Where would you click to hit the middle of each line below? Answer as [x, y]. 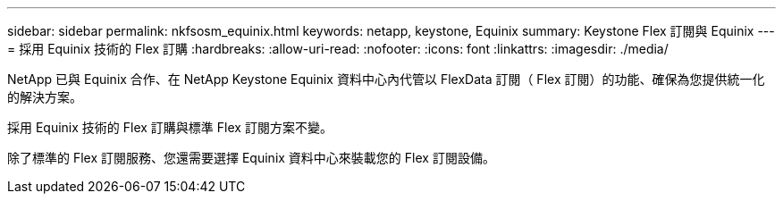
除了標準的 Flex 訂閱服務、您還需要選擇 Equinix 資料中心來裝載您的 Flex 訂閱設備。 [251, 158]
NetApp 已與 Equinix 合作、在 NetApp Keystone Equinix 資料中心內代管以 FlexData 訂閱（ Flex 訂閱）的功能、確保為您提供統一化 [386, 79]
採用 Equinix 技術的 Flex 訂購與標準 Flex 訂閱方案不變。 [170, 127]
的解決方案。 [45, 97]
